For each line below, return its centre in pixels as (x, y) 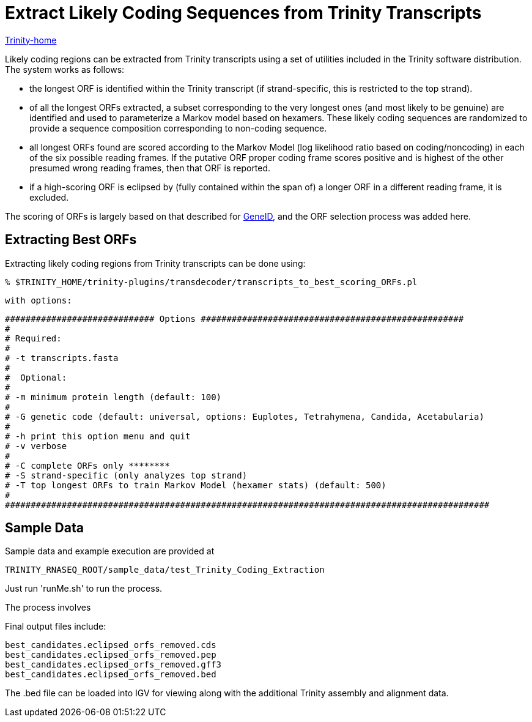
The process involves (48, 608)
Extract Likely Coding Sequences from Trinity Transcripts (243, 13)
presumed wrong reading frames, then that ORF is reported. (150, 168)
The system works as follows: (65, 69)
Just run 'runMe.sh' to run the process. (84, 589)
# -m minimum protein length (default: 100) (113, 397)
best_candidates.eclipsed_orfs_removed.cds (111, 645)
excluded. (49, 197)
